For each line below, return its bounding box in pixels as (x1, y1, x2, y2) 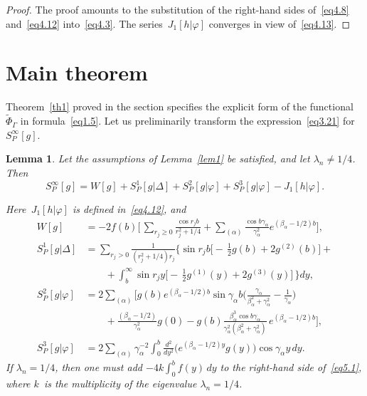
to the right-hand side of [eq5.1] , (220, 360, 362, 375)
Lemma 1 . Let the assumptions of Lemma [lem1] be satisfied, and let (6, 151, 310, 166)
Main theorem (6, 58, 148, 87)
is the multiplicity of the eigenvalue (43, 375, 197, 390)
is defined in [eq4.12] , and (72, 202, 186, 216)
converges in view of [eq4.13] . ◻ (208, 16, 351, 31)
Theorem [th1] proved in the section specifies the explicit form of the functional (6, 99, 353, 114)
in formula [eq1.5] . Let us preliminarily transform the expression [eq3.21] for (20, 113, 355, 128)
